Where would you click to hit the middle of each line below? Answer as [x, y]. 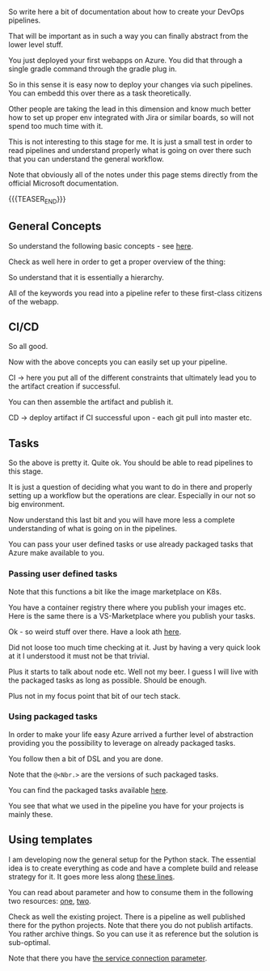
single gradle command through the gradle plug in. [93, 69]
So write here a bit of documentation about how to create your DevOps [127, 12]
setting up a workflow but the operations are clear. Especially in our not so [132, 496]
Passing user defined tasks [63, 574]
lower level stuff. [36, 45]
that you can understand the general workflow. [86, 159]
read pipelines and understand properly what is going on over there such [130, 150]
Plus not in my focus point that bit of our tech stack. [95, 696]
